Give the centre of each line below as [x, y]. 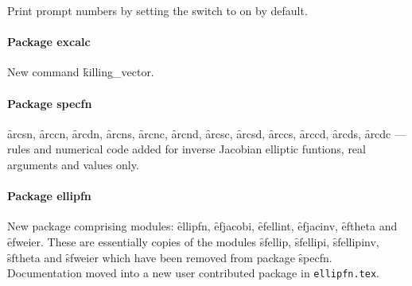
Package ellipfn [49, 196]
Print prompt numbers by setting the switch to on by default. [157, 10]
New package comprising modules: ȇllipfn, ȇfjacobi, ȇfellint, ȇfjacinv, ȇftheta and [202, 226]
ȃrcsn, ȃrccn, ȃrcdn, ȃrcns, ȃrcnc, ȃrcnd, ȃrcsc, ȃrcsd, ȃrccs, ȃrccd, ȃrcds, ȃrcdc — [207, 133]
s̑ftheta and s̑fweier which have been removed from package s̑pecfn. [170, 257]
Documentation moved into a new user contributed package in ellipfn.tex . [193, 273]
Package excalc [49, 42]
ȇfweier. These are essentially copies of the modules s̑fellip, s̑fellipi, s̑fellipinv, [193, 241]
